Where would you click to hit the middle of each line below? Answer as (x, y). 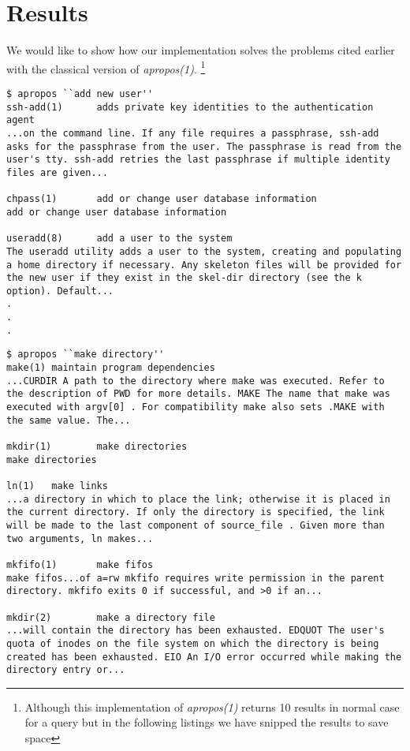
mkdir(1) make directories (97, 447)
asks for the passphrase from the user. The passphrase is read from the (204, 146)
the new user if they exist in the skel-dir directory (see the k (184, 278)
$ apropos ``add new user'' (80, 93)
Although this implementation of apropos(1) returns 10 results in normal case (212, 706)
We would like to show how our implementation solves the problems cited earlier (201, 50)
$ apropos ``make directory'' (86, 355)
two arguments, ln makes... (80, 538)
